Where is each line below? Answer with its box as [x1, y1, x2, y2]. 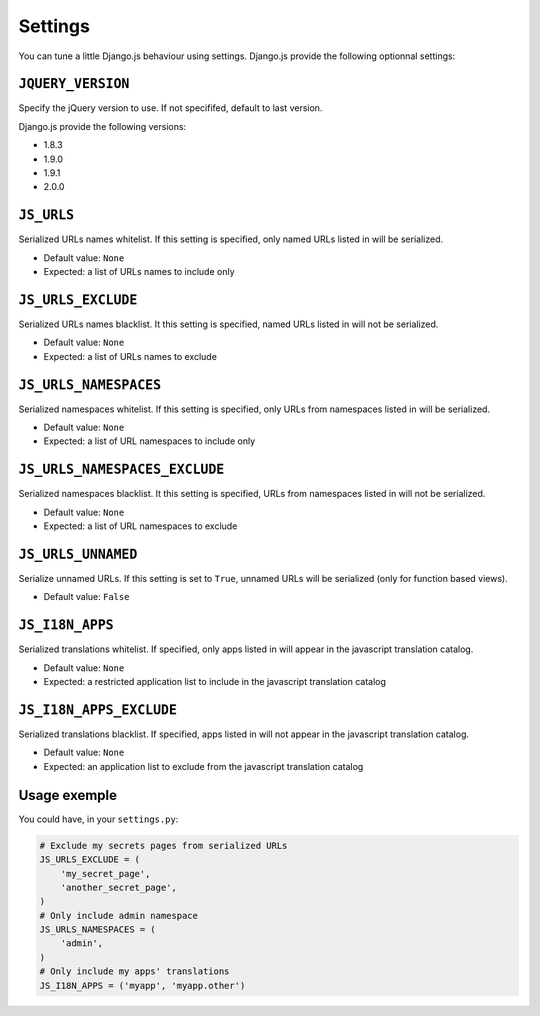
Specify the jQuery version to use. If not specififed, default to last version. [18, 102, 323, 114]
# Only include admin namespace [39, 910, 199, 921]
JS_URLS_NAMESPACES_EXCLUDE [18, 461, 225, 478]
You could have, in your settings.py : [18, 813, 179, 825]
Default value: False [43, 591, 130, 603]
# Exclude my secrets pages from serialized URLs [39, 840, 288, 851]
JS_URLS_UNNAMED [18, 546, 138, 562]
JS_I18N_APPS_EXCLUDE [18, 701, 177, 718]
